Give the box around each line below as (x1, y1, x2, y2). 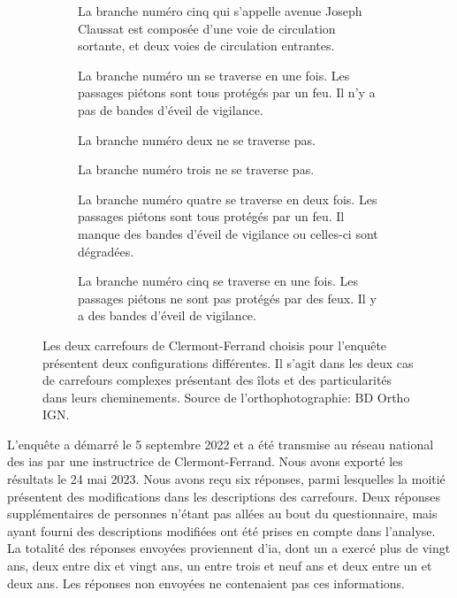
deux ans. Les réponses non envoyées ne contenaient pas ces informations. (7, 573, 406, 592)
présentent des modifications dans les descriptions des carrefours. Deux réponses (7, 487, 441, 505)
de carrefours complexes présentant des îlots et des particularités (42, 371, 392, 389)
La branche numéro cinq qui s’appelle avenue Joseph (78, 2, 362, 19)
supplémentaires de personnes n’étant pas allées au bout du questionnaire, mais (7, 504, 438, 523)
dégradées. (78, 241, 134, 260)
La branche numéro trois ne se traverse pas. (78, 160, 315, 179)
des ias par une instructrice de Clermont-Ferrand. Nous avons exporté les (7, 452, 403, 471)
